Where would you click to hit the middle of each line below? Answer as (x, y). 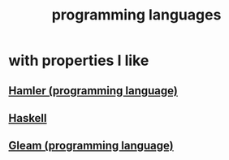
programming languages (136, 15)
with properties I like (79, 61)
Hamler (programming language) (93, 91)
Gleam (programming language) (91, 146)
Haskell (28, 118)
